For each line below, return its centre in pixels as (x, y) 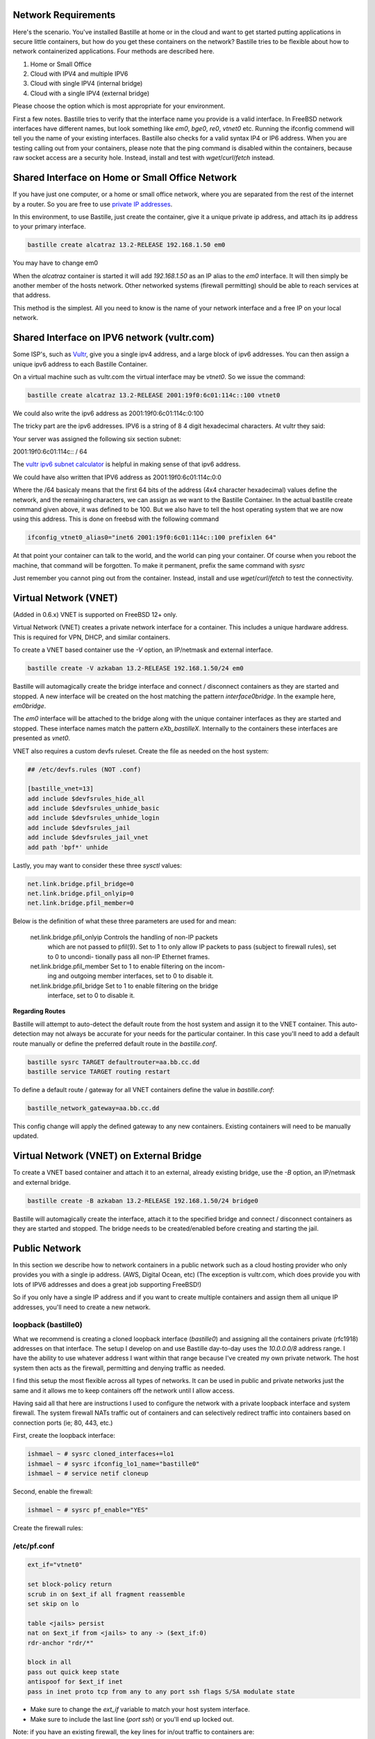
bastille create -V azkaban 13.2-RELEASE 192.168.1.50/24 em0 (135, 668)
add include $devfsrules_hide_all (86, 799)
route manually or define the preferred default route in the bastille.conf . (115, 1043)
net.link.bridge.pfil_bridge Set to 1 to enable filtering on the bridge (124, 986)
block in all (50, 1662)
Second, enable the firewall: (53, 1491)
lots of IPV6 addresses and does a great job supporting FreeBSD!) (107, 1284)
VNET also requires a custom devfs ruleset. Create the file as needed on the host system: (141, 751)
